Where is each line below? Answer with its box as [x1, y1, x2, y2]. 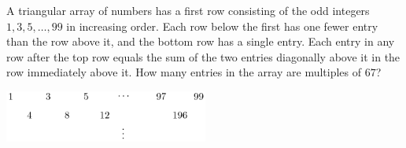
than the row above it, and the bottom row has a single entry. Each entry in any [6, 33, 395, 50]
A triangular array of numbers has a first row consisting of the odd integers [6, 2, 370, 18]
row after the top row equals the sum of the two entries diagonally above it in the [6, 48, 400, 65]
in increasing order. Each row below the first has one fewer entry [66, 17, 378, 34]
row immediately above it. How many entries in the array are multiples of [6, 64, 362, 80]
